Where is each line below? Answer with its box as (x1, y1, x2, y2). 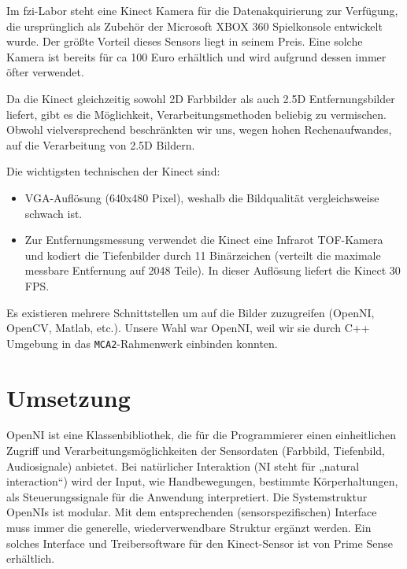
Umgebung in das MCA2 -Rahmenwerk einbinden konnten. (6, 334, 278, 351)
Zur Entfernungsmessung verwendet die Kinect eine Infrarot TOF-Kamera (24, 231, 383, 248)
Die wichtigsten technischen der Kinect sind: (6, 163, 220, 179)
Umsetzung (6, 381, 131, 413)
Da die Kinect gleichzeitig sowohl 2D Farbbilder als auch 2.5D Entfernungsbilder (6, 90, 395, 106)
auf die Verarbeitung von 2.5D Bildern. (6, 136, 195, 153)
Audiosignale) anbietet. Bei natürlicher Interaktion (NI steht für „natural (6, 457, 360, 474)
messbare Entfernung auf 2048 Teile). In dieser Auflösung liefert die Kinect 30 (24, 262, 401, 279)
